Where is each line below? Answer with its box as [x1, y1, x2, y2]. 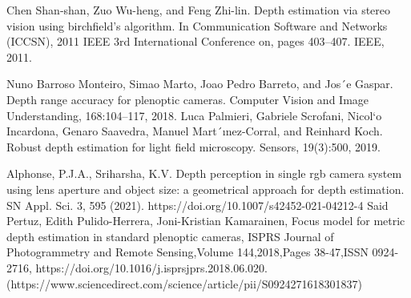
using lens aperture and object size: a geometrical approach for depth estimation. [6, 180, 405, 197]
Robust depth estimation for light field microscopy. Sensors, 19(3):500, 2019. [6, 138, 381, 155]
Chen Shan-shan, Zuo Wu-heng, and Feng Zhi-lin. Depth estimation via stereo [6, 2, 391, 18]
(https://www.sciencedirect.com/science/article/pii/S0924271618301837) [6, 275, 363, 292]
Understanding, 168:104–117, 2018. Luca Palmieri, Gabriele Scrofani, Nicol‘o [6, 107, 382, 123]
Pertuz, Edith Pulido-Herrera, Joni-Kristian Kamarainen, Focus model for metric [6, 212, 405, 229]
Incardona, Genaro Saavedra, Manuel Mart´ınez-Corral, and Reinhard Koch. [6, 123, 383, 139]
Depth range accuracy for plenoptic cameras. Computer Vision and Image [6, 91, 369, 107]
